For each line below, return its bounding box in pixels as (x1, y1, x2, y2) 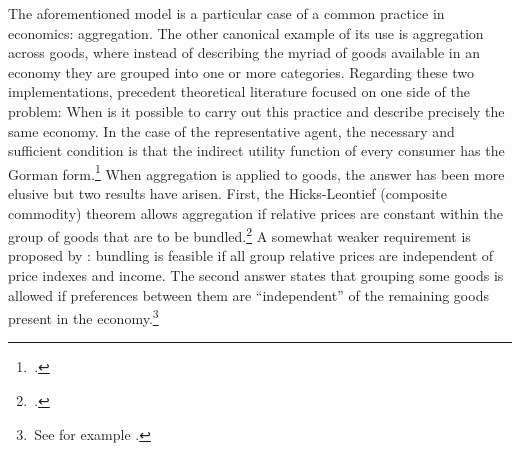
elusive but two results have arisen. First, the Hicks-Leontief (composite (8, 183, 447, 203)
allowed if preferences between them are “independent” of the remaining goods (8, 284, 489, 305)
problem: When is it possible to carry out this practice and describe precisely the (8, 100, 505, 121)
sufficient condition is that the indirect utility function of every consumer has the (8, 140, 505, 161)
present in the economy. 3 (8, 305, 159, 328)
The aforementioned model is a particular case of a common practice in (8, 3, 445, 23)
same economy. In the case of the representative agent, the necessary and (8, 120, 455, 141)
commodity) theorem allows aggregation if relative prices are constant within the (8, 202, 504, 223)
